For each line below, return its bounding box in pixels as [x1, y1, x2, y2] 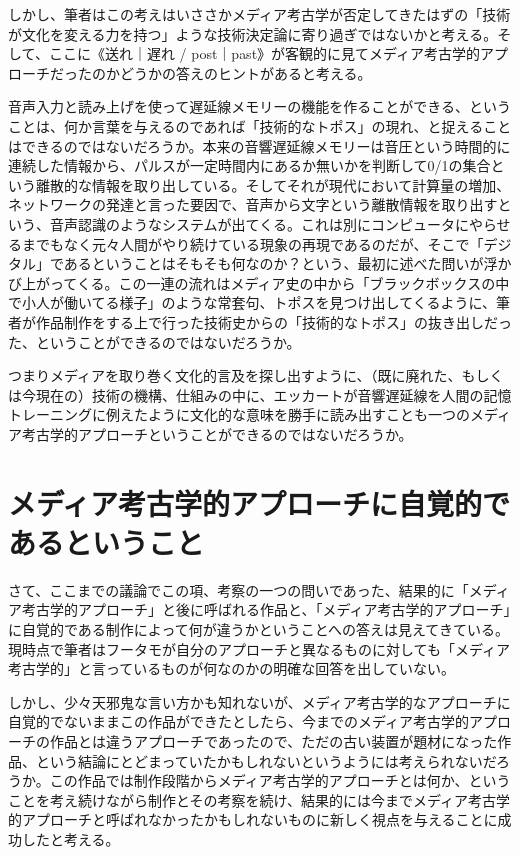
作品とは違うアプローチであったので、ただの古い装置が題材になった [49, 730, 498, 751]
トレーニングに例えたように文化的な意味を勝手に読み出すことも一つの [8, 404, 470, 425]
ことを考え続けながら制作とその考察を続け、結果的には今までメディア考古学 [8, 789, 510, 810]
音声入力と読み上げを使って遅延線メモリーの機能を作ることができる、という [8, 96, 512, 117]
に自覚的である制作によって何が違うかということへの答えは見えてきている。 [8, 618, 509, 639]
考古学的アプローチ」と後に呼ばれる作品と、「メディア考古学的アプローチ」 [21, 599, 511, 620]
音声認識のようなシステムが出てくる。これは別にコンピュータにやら [49, 213, 497, 234]
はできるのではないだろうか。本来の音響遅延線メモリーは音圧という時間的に [8, 135, 511, 156]
